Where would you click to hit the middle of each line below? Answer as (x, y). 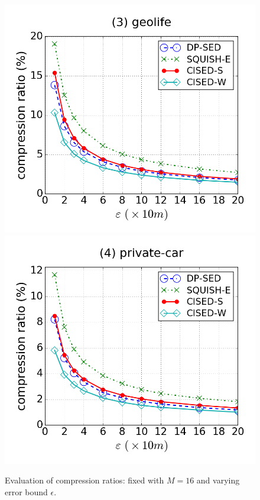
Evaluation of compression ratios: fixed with (84, 480)
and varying (218, 480)
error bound (26, 491)
